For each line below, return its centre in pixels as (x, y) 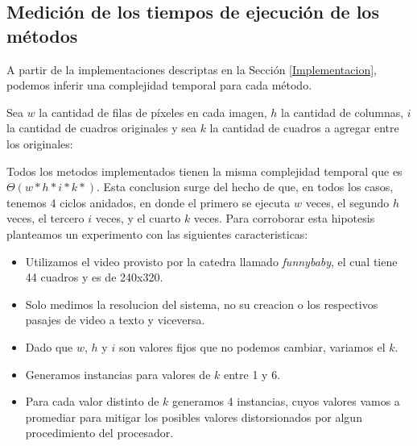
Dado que (49, 346)
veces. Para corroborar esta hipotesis (284, 218)
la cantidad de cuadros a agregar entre (304, 128)
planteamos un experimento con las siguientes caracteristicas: (157, 233)
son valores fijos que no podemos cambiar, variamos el (252, 346)
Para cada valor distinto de (92, 401)
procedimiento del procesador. (99, 433)
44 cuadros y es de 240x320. (94, 277)
